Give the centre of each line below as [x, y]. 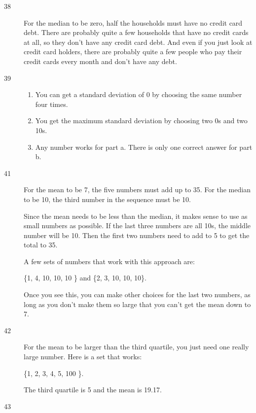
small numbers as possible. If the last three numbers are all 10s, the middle [137, 225]
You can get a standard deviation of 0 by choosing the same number [139, 94]
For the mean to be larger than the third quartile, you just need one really [136, 347]
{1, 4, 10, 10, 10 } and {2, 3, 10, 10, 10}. [85, 278]
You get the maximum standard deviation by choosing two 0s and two [141, 120]
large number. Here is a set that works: [83, 357]
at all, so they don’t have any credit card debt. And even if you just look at [138, 42]
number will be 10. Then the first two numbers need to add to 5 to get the [137, 235]
